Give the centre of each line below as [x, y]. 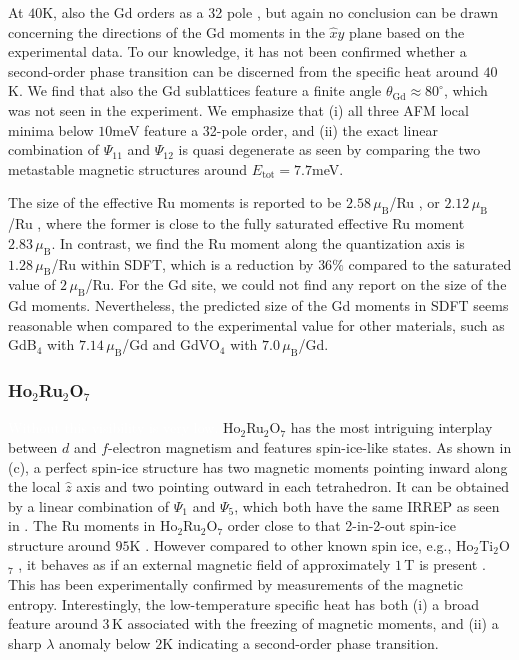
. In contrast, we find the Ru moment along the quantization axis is [258, 242]
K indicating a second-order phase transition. [300, 642]
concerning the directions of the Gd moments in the [166, 31]
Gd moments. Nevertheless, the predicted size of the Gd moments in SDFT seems [258, 305]
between [33, 446]
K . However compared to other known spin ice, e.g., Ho [301, 544]
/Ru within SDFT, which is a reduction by [182, 263]
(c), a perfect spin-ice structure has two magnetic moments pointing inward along [258, 466]
